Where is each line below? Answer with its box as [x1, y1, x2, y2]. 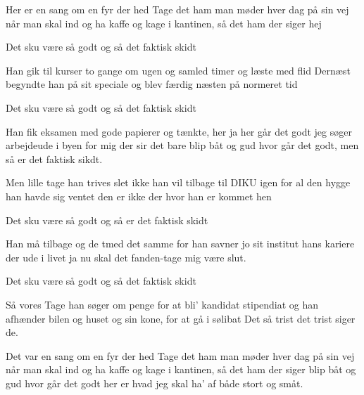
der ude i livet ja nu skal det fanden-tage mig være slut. [6, 250, 246, 264]
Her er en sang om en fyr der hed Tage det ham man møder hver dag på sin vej [6, 2, 349, 16]
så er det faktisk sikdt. [6, 151, 103, 166]
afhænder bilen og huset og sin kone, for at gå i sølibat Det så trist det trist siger [6, 311, 356, 325]
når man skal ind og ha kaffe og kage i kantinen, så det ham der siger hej [6, 15, 322, 30]
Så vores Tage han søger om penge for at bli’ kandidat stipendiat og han [6, 297, 319, 311]
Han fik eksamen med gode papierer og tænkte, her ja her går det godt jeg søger [6, 124, 352, 138]
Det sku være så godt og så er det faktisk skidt [6, 212, 208, 227]
